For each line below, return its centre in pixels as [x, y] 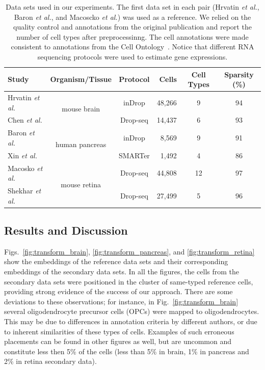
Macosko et [25, 168]
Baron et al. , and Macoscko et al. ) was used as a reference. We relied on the [132, 17]
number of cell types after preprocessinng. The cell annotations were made [132, 36]
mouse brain [81, 109]
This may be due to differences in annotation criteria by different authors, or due [131, 321]
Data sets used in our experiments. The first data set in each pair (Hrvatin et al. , [132, 7]
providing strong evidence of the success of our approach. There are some [118, 291]
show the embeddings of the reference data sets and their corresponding [116, 261]
